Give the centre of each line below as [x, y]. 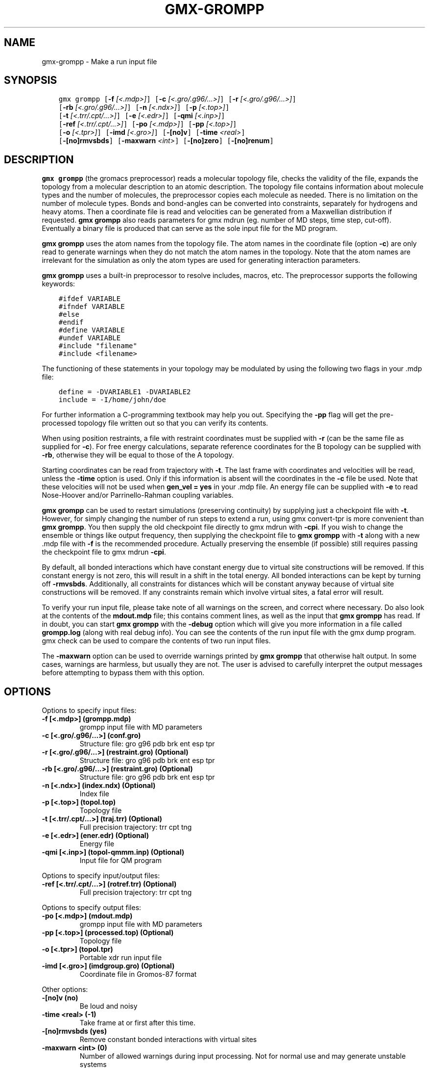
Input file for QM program [120, 861]
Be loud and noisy [108, 1006]
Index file [94, 794]
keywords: [59, 284]
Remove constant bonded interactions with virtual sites [168, 1040]
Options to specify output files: [92, 908]
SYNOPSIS [31, 80]
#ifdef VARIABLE [90, 299]
